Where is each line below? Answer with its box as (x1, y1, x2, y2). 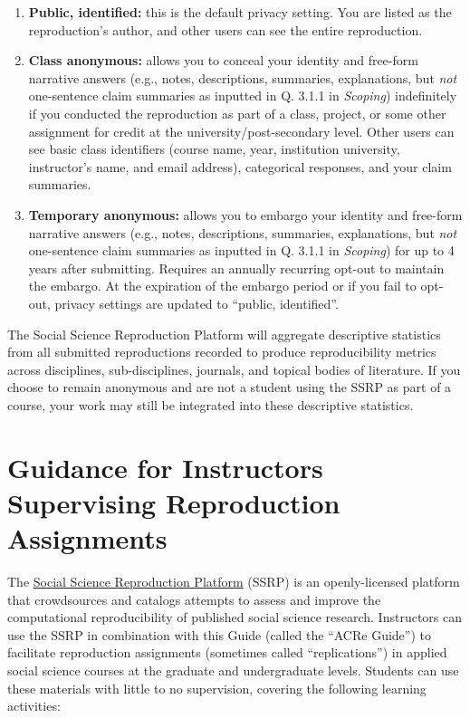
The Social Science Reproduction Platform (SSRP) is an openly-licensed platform (7, 571, 460, 590)
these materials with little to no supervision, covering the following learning (7, 678, 427, 697)
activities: (7, 696, 61, 715)
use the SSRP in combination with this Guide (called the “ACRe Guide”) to (7, 625, 431, 644)
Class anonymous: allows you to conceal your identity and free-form (28, 51, 418, 70)
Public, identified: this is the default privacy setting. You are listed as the (28, 3, 452, 21)
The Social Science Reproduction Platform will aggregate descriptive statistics (7, 324, 441, 343)
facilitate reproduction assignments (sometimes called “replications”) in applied (7, 643, 447, 662)
